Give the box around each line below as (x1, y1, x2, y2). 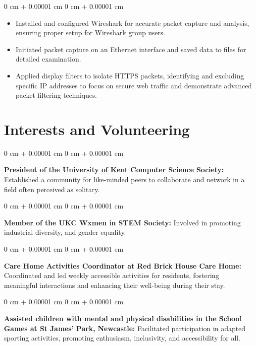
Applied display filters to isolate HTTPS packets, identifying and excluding (15, 70, 244, 80)
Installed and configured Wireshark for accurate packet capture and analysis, (15, 17, 249, 28)
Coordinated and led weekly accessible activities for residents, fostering (4, 270, 219, 280)
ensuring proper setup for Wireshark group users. (15, 27, 165, 38)
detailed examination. (15, 54, 81, 64)
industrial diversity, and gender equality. (4, 227, 126, 237)
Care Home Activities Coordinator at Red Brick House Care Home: (4, 260, 242, 271)
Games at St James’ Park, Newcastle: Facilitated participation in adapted (4, 323, 246, 333)
